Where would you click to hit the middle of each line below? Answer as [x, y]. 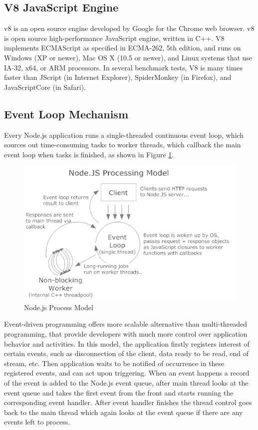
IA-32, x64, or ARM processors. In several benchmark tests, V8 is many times [124, 67]
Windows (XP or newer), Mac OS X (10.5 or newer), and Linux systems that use [128, 57]
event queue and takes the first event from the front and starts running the [119, 392]
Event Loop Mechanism [66, 114]
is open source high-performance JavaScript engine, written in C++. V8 [114, 38]
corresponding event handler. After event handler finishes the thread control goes [128, 402]
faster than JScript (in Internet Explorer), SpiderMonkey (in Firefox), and [118, 77]
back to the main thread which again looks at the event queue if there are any [124, 412]
